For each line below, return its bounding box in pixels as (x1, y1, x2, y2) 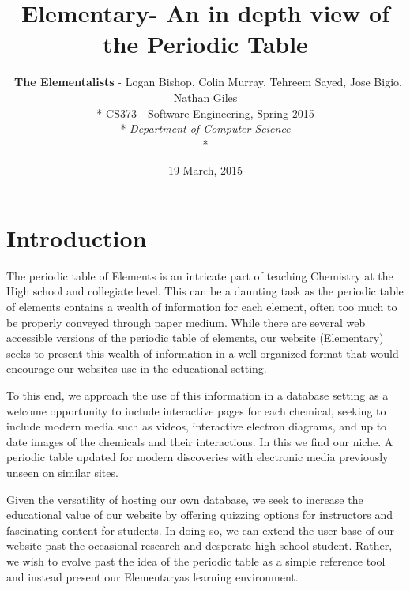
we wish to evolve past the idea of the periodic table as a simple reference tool (6, 552, 386, 569)
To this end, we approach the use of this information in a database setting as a (6, 386, 389, 403)
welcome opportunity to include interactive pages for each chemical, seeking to (6, 402, 386, 419)
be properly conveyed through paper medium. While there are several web (6, 314, 366, 330)
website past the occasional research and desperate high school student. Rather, (6, 537, 393, 554)
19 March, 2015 (167, 162, 243, 179)
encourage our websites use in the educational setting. (6, 360, 267, 377)
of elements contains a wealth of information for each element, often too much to (6, 299, 397, 314)
